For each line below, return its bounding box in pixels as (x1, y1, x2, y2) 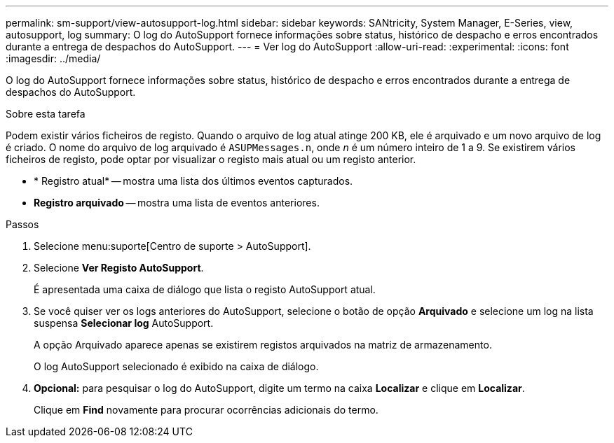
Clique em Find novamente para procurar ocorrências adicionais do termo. (34, 404, 378, 416)
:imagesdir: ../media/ (6, 52, 101, 64)
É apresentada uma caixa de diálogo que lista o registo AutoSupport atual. (34, 283, 376, 295)
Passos (6, 218, 39, 230)
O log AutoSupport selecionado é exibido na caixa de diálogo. (34, 360, 319, 372)
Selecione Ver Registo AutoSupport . (34, 262, 204, 274)
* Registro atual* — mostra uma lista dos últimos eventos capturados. (34, 175, 353, 187)
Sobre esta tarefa (6, 108, 86, 120)
